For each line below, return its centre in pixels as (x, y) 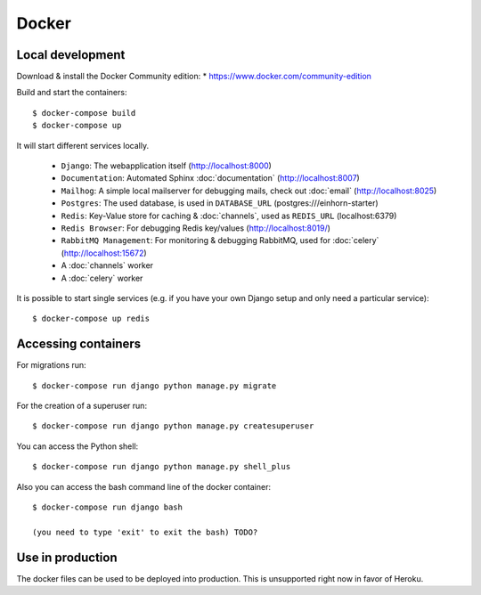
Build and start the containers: (72, 93)
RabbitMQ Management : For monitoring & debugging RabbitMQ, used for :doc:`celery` (220, 240)
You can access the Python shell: (77, 446)
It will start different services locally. (83, 145)
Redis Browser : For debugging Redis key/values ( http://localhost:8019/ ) (196, 228)
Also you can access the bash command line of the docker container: (144, 486)
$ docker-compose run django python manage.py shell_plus (162, 467)
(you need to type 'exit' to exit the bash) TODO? (145, 532)
